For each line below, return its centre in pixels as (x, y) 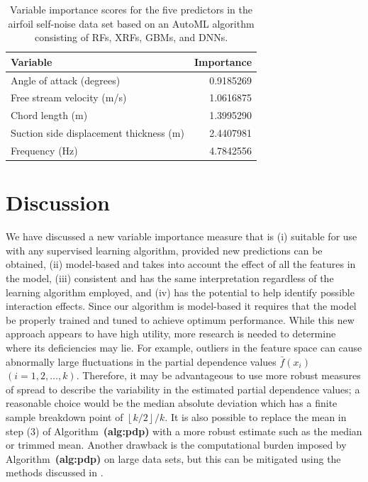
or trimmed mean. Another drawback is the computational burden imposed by (176, 445)
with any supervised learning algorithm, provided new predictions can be (164, 250)
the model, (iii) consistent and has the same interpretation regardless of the (170, 278)
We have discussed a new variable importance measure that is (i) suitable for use (182, 236)
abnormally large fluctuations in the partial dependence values (141, 361)
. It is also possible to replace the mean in (256, 416)
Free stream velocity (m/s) (69, 97)
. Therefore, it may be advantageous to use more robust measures (218, 375)
